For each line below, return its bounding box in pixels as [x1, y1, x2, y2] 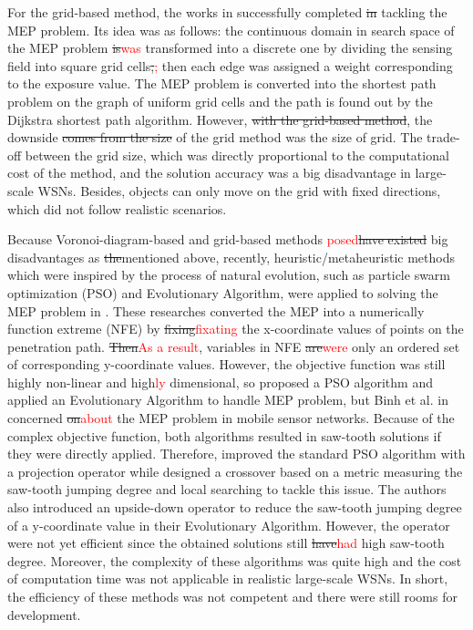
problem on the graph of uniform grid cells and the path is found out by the [7, 91, 433, 110]
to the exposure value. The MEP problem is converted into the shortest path [7, 74, 437, 93]
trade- [427, 128, 460, 147]
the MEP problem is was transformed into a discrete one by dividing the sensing [7, 38, 453, 57]
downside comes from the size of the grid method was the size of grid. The [7, 128, 423, 147]
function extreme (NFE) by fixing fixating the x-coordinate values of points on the [7, 319, 464, 338]
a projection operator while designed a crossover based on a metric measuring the [7, 461, 463, 480]
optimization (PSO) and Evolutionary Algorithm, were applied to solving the [7, 283, 438, 302]
